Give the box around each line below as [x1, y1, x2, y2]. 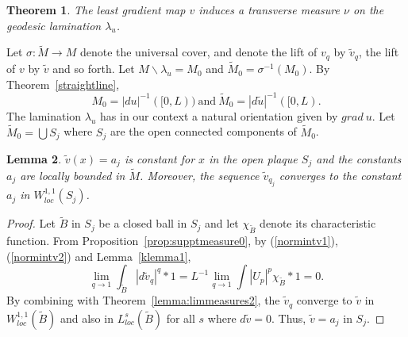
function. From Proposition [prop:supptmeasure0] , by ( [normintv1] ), [6, 232, 338, 249]
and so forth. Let [52, 60, 135, 77]
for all [166, 309, 195, 326]
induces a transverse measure [198, 2, 340, 17]
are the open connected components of [110, 123, 297, 140]
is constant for [124, 151, 195, 167]
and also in [60, 309, 114, 326]
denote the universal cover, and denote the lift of [79, 44, 318, 60]
